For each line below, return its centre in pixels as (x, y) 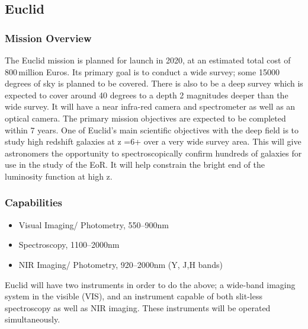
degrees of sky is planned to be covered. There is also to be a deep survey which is (154, 83)
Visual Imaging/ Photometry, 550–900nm (94, 224)
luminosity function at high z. (59, 176)
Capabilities (34, 202)
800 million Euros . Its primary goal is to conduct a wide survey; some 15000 (142, 71)
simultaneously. (33, 319)
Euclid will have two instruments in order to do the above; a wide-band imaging (150, 284)
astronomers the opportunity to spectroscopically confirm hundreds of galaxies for (153, 153)
